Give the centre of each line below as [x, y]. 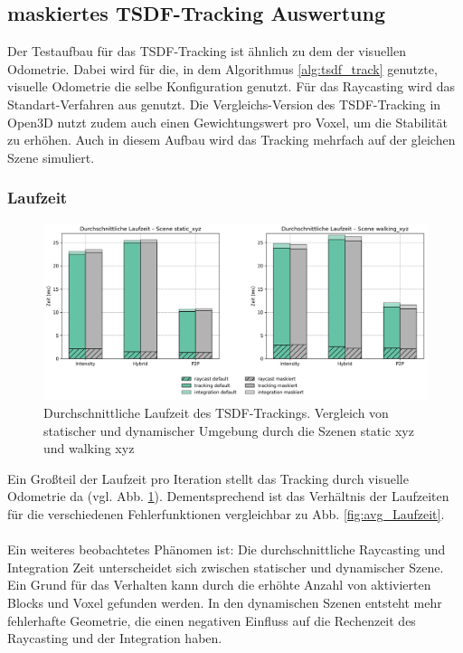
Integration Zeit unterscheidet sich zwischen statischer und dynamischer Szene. [226, 567]
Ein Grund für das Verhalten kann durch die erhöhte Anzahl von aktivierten [219, 585]
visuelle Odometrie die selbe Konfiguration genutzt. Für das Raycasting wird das [231, 86]
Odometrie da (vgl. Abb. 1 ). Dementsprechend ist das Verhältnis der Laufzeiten [228, 496]
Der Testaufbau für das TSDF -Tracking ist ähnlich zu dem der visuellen [207, 51]
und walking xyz [89, 448]
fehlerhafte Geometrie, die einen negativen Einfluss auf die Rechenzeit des [212, 620]
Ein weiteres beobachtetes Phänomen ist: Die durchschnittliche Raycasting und [227, 549]
